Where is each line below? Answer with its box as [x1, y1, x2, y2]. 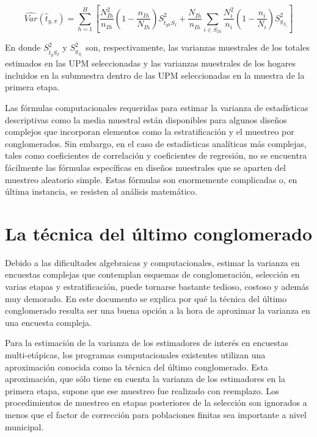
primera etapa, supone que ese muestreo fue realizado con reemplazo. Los [5, 384, 279, 397]
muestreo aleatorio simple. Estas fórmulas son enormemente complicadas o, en [5, 173, 297, 186]
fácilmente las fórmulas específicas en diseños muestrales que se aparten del [5, 161, 286, 173]
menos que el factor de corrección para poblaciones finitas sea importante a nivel [5, 408, 307, 421]
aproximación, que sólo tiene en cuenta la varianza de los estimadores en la [5, 372, 285, 385]
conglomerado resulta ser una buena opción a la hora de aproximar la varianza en [5, 304, 310, 317]
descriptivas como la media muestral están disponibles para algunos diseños [5, 113, 287, 126]
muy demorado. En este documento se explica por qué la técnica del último [5, 292, 287, 305]
